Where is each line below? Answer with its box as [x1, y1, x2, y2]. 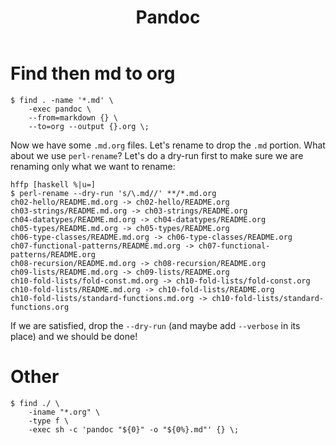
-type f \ [28, 416, 70, 426]
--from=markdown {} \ [28, 112, 118, 123]
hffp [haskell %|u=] [10, 179, 97, 190]
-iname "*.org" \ [28, 407, 101, 417]
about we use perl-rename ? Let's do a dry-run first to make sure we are [10, 149, 304, 161]
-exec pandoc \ [28, 104, 92, 114]
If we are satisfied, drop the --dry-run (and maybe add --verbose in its [10, 319, 301, 331]
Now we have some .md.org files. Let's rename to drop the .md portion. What [10, 139, 326, 151]
